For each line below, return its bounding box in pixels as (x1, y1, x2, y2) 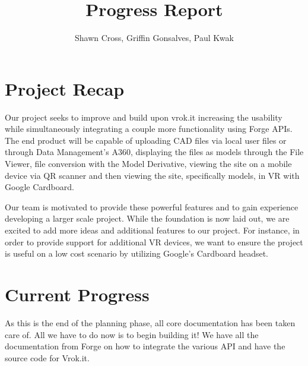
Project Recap (5, 76, 125, 100)
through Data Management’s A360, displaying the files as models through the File (5, 146, 304, 158)
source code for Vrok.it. (5, 351, 90, 364)
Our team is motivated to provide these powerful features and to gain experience (5, 200, 299, 213)
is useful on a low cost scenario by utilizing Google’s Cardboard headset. (5, 247, 269, 260)
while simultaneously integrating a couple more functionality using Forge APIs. (5, 122, 293, 135)
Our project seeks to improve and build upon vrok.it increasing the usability (5, 111, 282, 123)
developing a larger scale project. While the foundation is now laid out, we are (5, 212, 290, 225)
